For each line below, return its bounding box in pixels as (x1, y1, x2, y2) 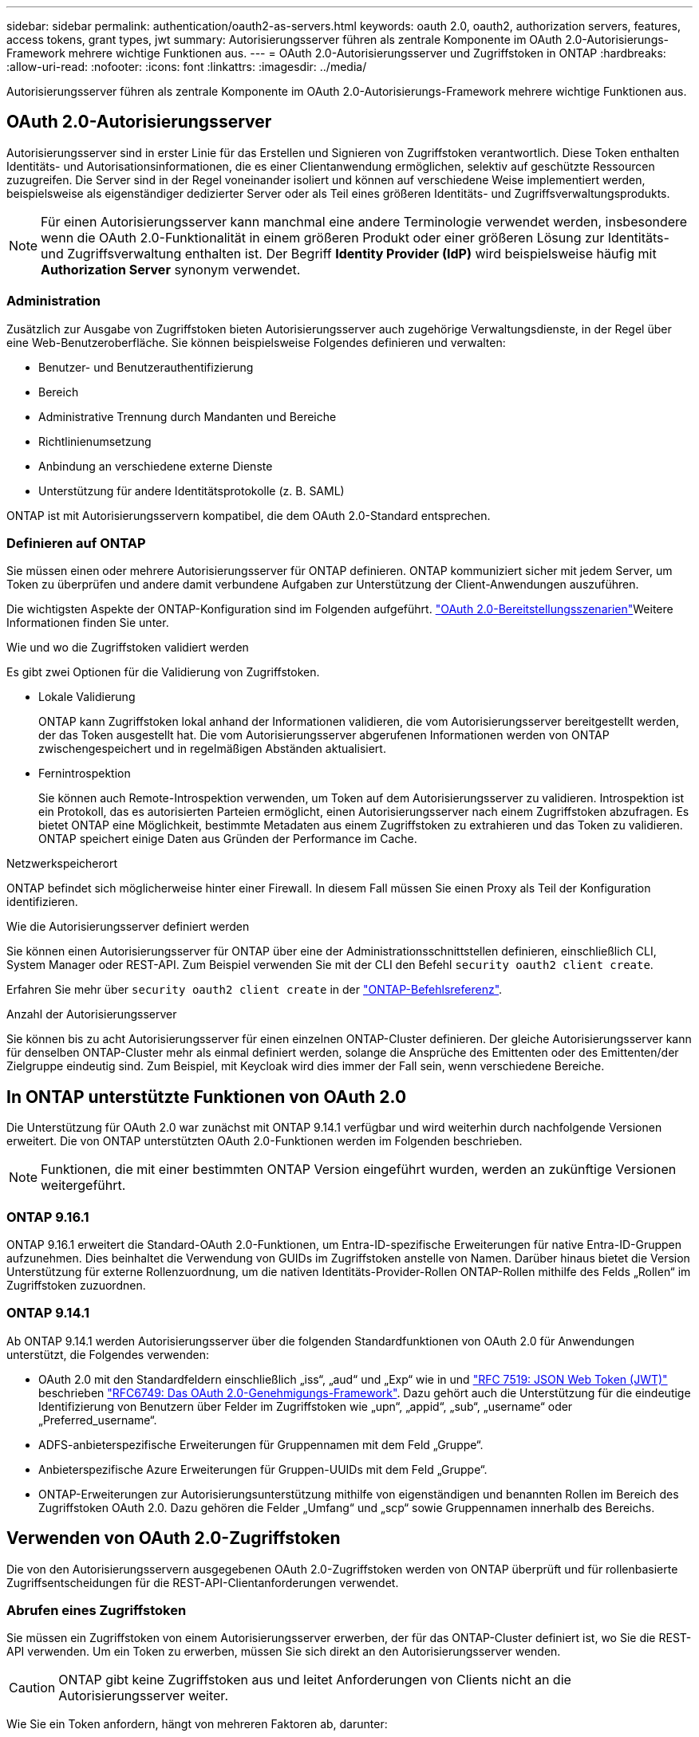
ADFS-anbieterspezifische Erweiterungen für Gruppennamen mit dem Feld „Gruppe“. (38, 1437, 484, 1451)
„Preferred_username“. (38, 1412, 157, 1427)
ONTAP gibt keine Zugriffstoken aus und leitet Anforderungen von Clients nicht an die (58, 1672, 571, 1688)
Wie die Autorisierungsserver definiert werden (6, 920, 250, 934)
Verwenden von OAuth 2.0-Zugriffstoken (6, 1528, 341, 1549)
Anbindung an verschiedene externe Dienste (38, 459, 273, 473)
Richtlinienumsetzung (38, 434, 152, 448)
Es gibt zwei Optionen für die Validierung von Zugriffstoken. (6, 665, 320, 679)
